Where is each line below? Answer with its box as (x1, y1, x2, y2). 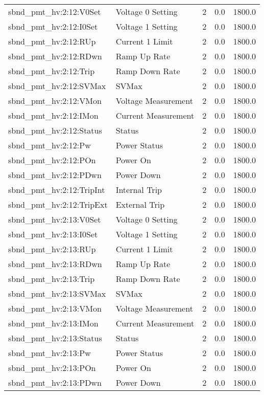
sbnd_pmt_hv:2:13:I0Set (8, 228, 98, 240)
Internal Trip (115, 184, 162, 195)
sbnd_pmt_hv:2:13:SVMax (8, 288, 106, 299)
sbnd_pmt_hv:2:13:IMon (8, 317, 99, 329)
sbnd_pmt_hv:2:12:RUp (8, 35, 96, 47)
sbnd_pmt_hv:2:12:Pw (8, 139, 91, 151)
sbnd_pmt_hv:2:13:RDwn (8, 258, 102, 270)
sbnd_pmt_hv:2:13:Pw (8, 347, 91, 359)
